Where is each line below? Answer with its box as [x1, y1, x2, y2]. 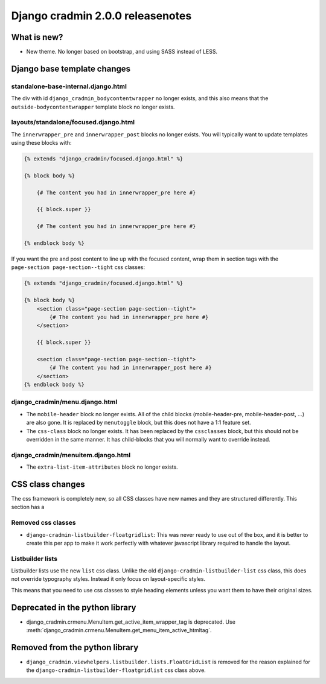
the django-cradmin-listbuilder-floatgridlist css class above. [26, 667, 206, 674]
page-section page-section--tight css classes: [11, 264, 145, 271]
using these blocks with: [11, 139, 72, 147]
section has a [11, 504, 45, 511]
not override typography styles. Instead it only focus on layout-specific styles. [11, 575, 205, 583]
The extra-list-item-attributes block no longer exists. [26, 463, 178, 470]
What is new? [11, 32, 63, 42]
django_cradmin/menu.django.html [11, 398, 118, 407]
